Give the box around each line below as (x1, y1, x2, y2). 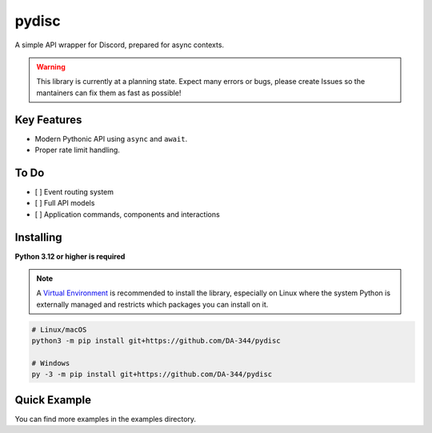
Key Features (14, 113, 82, 126)
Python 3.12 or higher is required (14, 251, 126, 261)
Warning (36, 62, 66, 71)
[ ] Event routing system (34, 186, 114, 196)
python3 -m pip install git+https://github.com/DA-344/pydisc (31, 336, 281, 346)
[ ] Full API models (34, 198, 95, 208)
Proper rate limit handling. (34, 145, 120, 155)
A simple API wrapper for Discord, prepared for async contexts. (14, 40, 224, 50)
